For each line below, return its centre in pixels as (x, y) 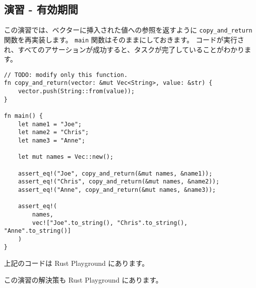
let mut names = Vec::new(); (66, 157)
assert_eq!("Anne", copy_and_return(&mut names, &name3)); (117, 190)
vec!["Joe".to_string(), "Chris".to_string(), (110, 223)
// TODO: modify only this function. (66, 75)
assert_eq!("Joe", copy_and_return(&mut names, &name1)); (115, 173)
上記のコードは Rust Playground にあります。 (76, 263)
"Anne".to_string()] (38, 231)
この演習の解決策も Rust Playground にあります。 (83, 279)
